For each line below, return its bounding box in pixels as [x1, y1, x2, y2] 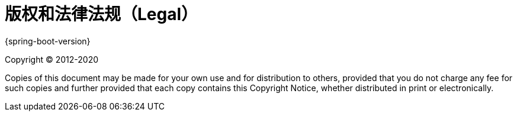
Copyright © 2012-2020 [5, 54, 99, 65]
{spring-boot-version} [5, 36, 91, 46]
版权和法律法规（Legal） [5, 4, 198, 24]
